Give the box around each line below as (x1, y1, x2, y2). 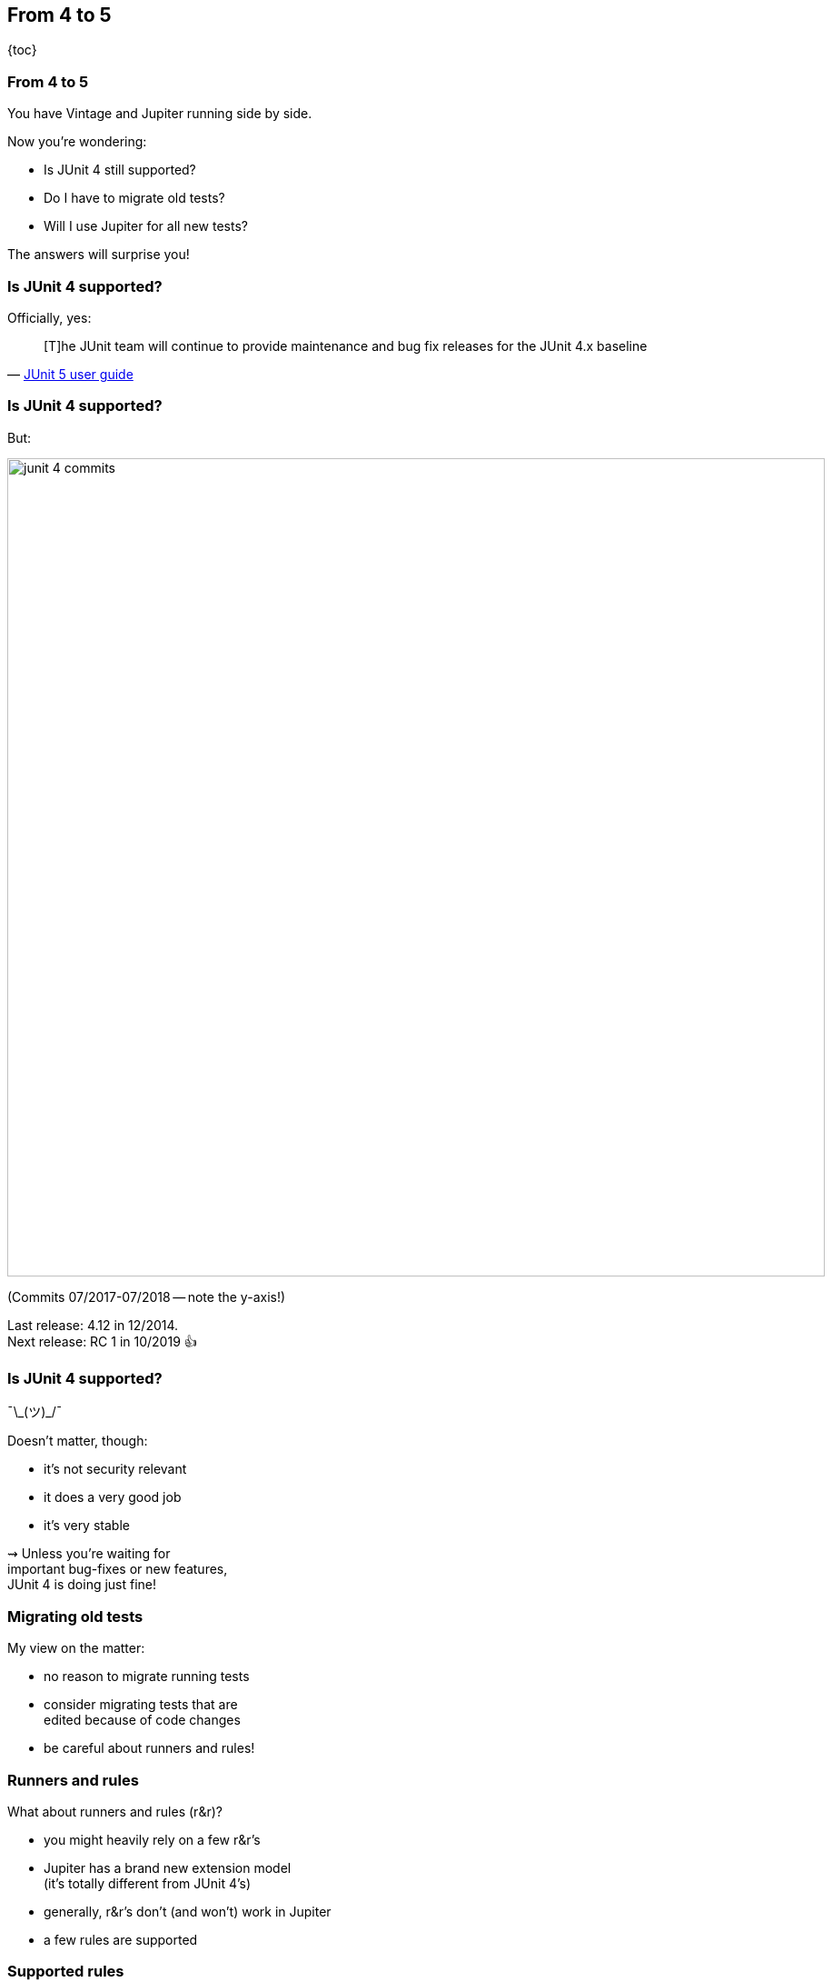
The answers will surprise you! (7, 246, 190, 263)
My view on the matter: (7, 1640, 145, 1657)
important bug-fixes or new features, (7, 1561, 228, 1577)
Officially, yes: (7, 309, 92, 325)
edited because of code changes (44, 1712, 241, 1728)
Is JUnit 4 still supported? (44, 162, 196, 178)
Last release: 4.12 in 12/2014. (7, 1316, 179, 1333)
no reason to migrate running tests (44, 1668, 250, 1685)
